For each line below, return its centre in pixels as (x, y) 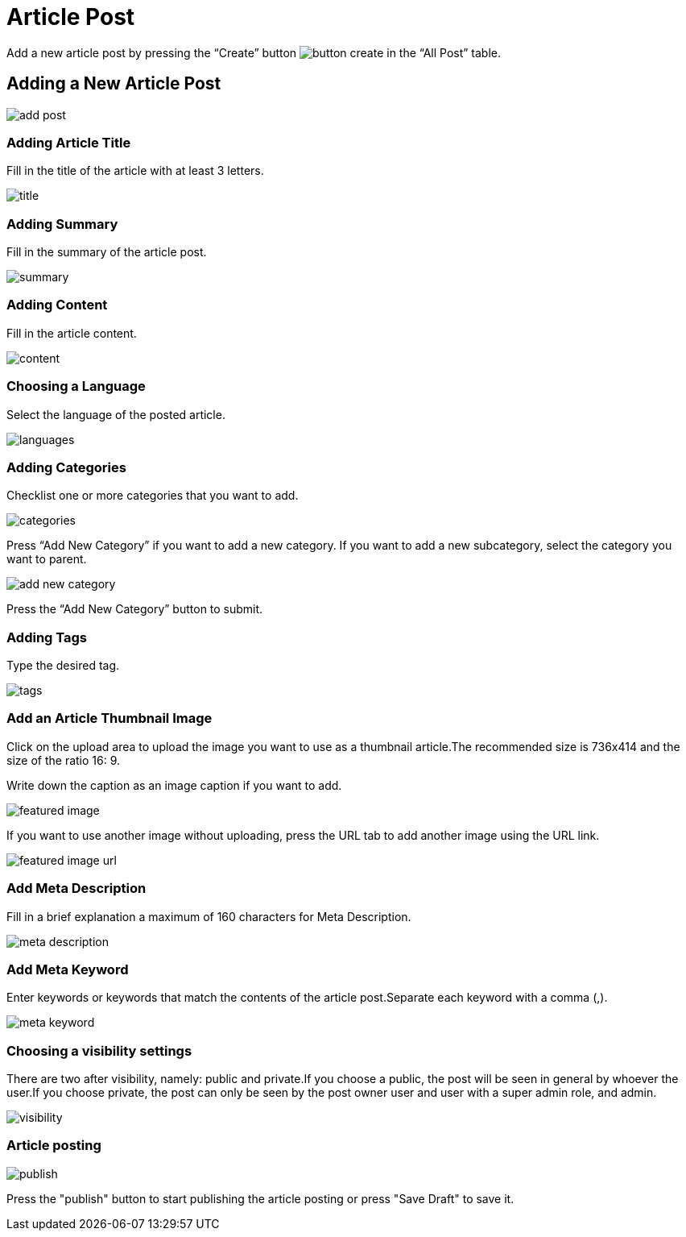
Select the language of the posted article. (116, 414)
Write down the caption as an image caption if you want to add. (174, 785)
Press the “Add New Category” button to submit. (135, 609)
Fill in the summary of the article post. (107, 252)
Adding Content (57, 305)
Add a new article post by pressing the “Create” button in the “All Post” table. (254, 52)
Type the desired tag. (63, 666)
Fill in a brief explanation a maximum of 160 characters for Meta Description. (209, 916)
